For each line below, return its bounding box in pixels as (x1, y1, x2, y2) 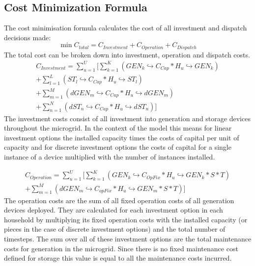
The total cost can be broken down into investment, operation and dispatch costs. (4, 49, 250, 59)
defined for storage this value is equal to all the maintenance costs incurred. (4, 253, 232, 263)
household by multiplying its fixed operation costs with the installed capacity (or (4, 214, 248, 224)
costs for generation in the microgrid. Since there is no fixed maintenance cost (4, 243, 238, 253)
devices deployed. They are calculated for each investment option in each (4, 205, 223, 215)
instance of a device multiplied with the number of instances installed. (4, 151, 215, 161)
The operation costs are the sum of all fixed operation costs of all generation (4, 195, 234, 205)
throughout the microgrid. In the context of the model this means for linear (4, 123, 232, 133)
